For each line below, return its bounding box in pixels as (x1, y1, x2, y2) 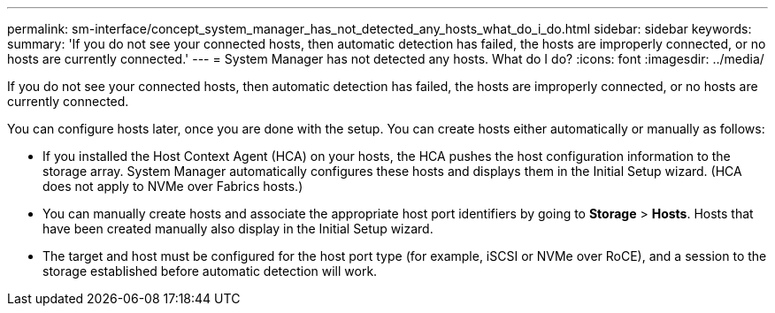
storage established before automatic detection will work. (42, 263, 378, 279)
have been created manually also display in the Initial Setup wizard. (42, 221, 434, 236)
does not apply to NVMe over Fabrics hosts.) (42, 179, 303, 194)
